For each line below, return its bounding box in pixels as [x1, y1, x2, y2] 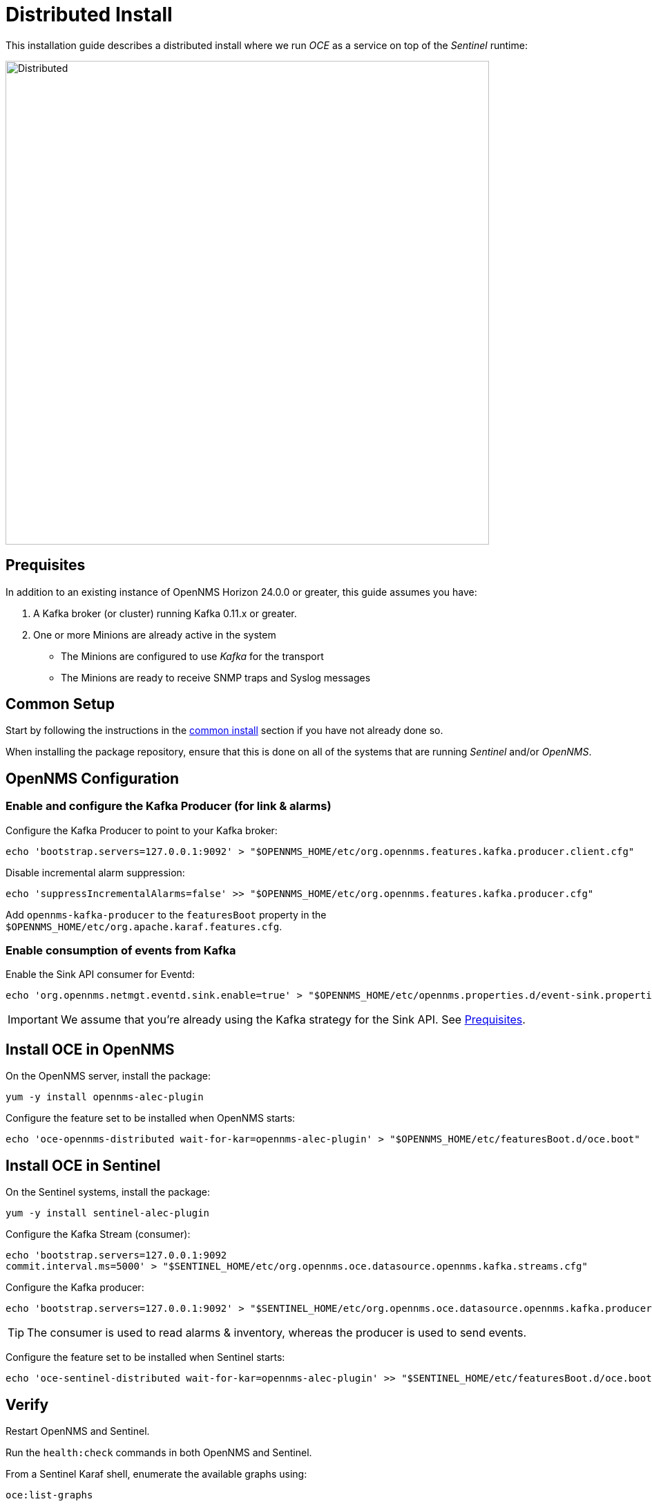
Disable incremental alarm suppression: [6, 866, 185, 878]
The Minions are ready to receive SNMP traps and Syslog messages [61, 671, 371, 684]
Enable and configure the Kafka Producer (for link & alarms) [6, 799, 332, 813]
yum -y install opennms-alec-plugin [6, 1091, 204, 1103]
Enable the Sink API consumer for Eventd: [6, 968, 195, 981]
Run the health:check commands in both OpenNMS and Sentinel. [6, 1446, 312, 1458]
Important [8, 1013, 58, 1027]
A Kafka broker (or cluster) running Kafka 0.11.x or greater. [33, 607, 297, 619]
